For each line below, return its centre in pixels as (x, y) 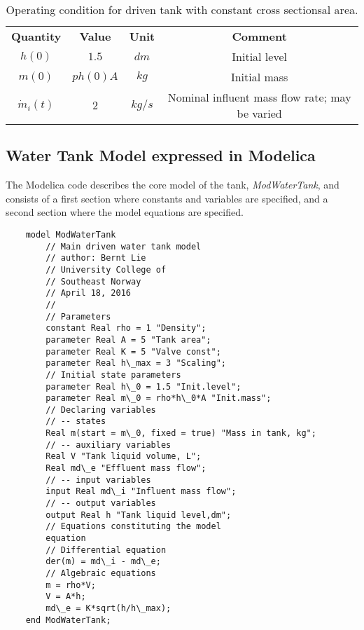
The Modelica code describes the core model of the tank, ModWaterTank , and (173, 185)
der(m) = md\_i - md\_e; (103, 562)
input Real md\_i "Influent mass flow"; (141, 492)
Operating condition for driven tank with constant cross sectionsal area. (182, 9)
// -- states (76, 422)
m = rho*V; (71, 585)
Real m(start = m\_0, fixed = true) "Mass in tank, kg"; (181, 433)
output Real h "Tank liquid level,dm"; (139, 515)
